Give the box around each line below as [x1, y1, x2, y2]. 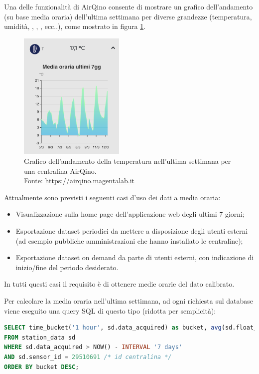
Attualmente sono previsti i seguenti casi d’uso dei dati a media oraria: [4, 192, 221, 202]
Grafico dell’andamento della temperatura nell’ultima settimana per [24, 156, 231, 166]
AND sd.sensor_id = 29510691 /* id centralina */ [4, 353, 172, 361]
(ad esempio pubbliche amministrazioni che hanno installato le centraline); [15, 235, 243, 246]
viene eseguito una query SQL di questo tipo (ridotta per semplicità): [4, 305, 216, 316]
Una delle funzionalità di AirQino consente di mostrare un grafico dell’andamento [4, 1, 253, 11]
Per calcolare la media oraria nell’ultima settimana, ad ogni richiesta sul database [4, 295, 254, 306]
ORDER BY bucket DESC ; [4, 363, 79, 371]
